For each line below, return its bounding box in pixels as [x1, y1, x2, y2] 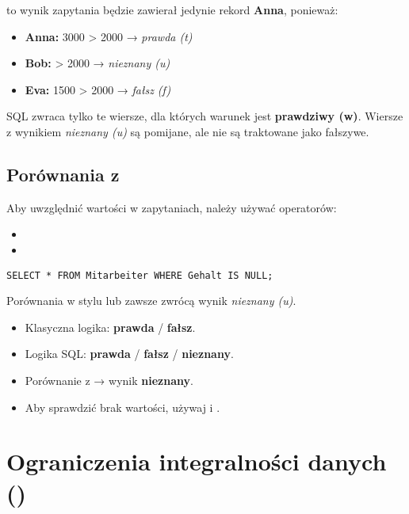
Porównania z [6, 162, 120, 186]
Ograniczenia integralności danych [6, 445, 387, 478]
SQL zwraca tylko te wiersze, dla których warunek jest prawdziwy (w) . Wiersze [6, 108, 403, 124]
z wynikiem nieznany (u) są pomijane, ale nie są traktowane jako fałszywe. [6, 123, 369, 139]
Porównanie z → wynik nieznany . [25, 371, 193, 388]
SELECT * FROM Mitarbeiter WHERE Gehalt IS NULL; [6, 269, 273, 281]
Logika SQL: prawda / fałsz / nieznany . [25, 345, 234, 362]
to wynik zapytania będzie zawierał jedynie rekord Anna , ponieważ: [6, 2, 338, 17]
